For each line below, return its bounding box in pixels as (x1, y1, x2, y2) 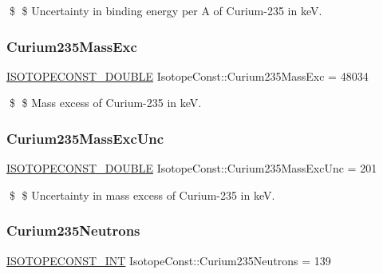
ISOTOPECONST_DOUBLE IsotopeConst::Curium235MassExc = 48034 (6, 67, 369, 84)
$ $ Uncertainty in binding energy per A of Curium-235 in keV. (9, 2, 322, 18)
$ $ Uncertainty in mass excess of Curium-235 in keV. (9, 186, 275, 203)
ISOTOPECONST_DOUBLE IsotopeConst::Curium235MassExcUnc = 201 (6, 160, 377, 177)
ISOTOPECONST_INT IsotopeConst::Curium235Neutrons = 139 (6, 252, 331, 268)
